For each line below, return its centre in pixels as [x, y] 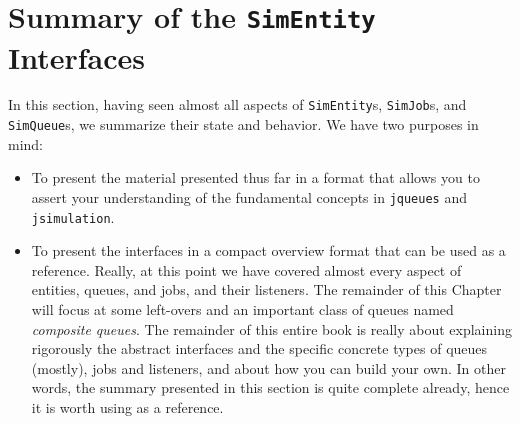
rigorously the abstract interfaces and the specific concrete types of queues [259, 348]
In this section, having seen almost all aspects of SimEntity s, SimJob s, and [237, 104]
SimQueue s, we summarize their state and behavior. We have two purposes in [243, 124]
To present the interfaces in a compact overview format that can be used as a [268, 250]
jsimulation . [73, 216]
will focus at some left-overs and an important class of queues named [242, 309]
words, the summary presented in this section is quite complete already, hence [270, 387]
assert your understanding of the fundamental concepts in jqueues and [249, 196]
